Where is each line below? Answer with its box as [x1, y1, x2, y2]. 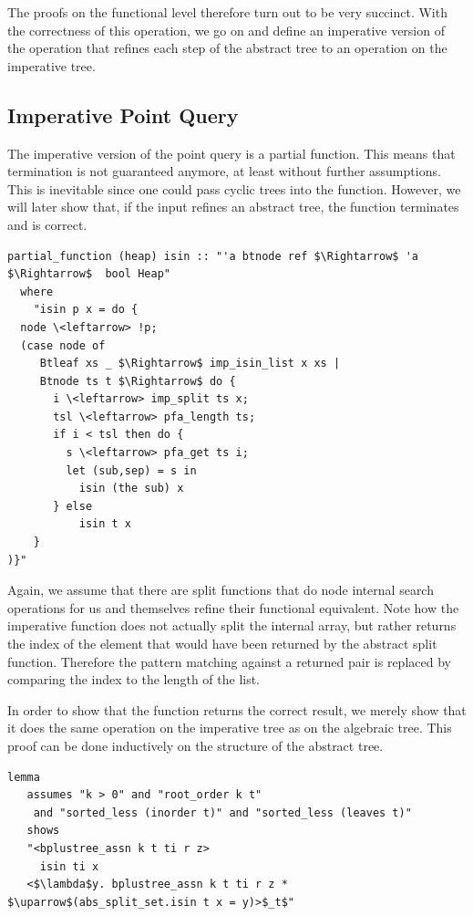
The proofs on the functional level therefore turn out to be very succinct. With [7, 3, 447, 21]
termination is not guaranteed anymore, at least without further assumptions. [7, 161, 441, 181]
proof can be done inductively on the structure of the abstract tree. [7, 735, 384, 755]
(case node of [20, 338, 106, 352]
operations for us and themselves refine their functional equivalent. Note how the [7, 598, 459, 617]
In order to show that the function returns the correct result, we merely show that [7, 700, 467, 719]
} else [53, 499, 93, 513]
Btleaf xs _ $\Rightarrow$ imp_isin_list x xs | [39, 357, 341, 370]
